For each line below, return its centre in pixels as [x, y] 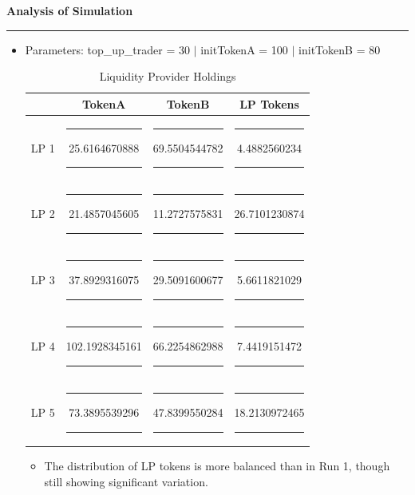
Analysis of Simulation [70, 10]
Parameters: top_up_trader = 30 [107, 49]
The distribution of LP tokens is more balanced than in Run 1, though [217, 466]
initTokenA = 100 [244, 49]
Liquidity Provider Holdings [168, 76]
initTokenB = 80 [340, 49]
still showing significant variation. [126, 481]
